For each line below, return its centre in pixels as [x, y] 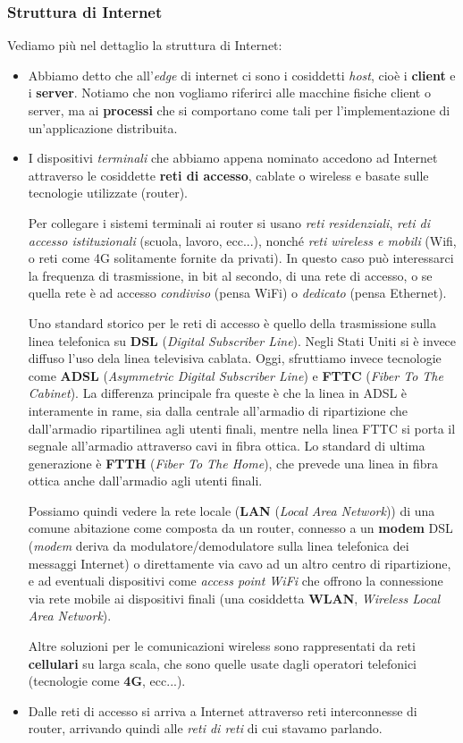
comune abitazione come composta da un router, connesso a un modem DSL [240, 528]
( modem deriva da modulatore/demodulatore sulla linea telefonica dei [219, 546]
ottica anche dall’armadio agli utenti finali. [145, 481]
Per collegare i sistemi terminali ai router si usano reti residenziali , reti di [229, 222]
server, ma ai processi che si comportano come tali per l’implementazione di [239, 110]
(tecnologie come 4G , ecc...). [107, 681]
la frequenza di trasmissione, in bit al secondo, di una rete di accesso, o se [230, 275]
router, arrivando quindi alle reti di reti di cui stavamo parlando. [205, 728]
